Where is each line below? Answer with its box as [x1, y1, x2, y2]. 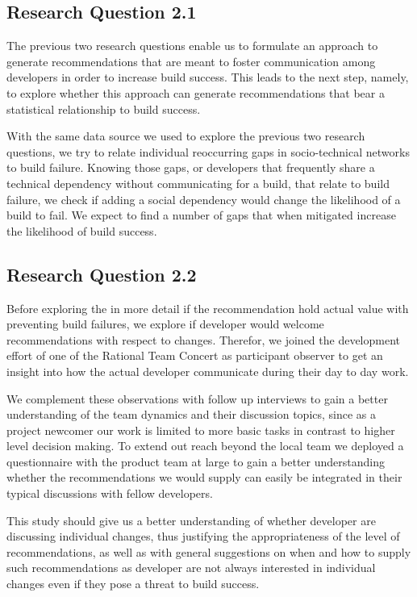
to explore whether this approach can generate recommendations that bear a [6, 84, 385, 101]
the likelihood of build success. [6, 222, 157, 239]
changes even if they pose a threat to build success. [6, 575, 260, 592]
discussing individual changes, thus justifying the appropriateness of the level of [6, 528, 400, 545]
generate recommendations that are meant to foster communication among [6, 52, 376, 69]
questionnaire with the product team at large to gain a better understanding [6, 453, 385, 470]
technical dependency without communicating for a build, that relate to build [6, 174, 390, 191]
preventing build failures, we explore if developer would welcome [6, 315, 324, 332]
